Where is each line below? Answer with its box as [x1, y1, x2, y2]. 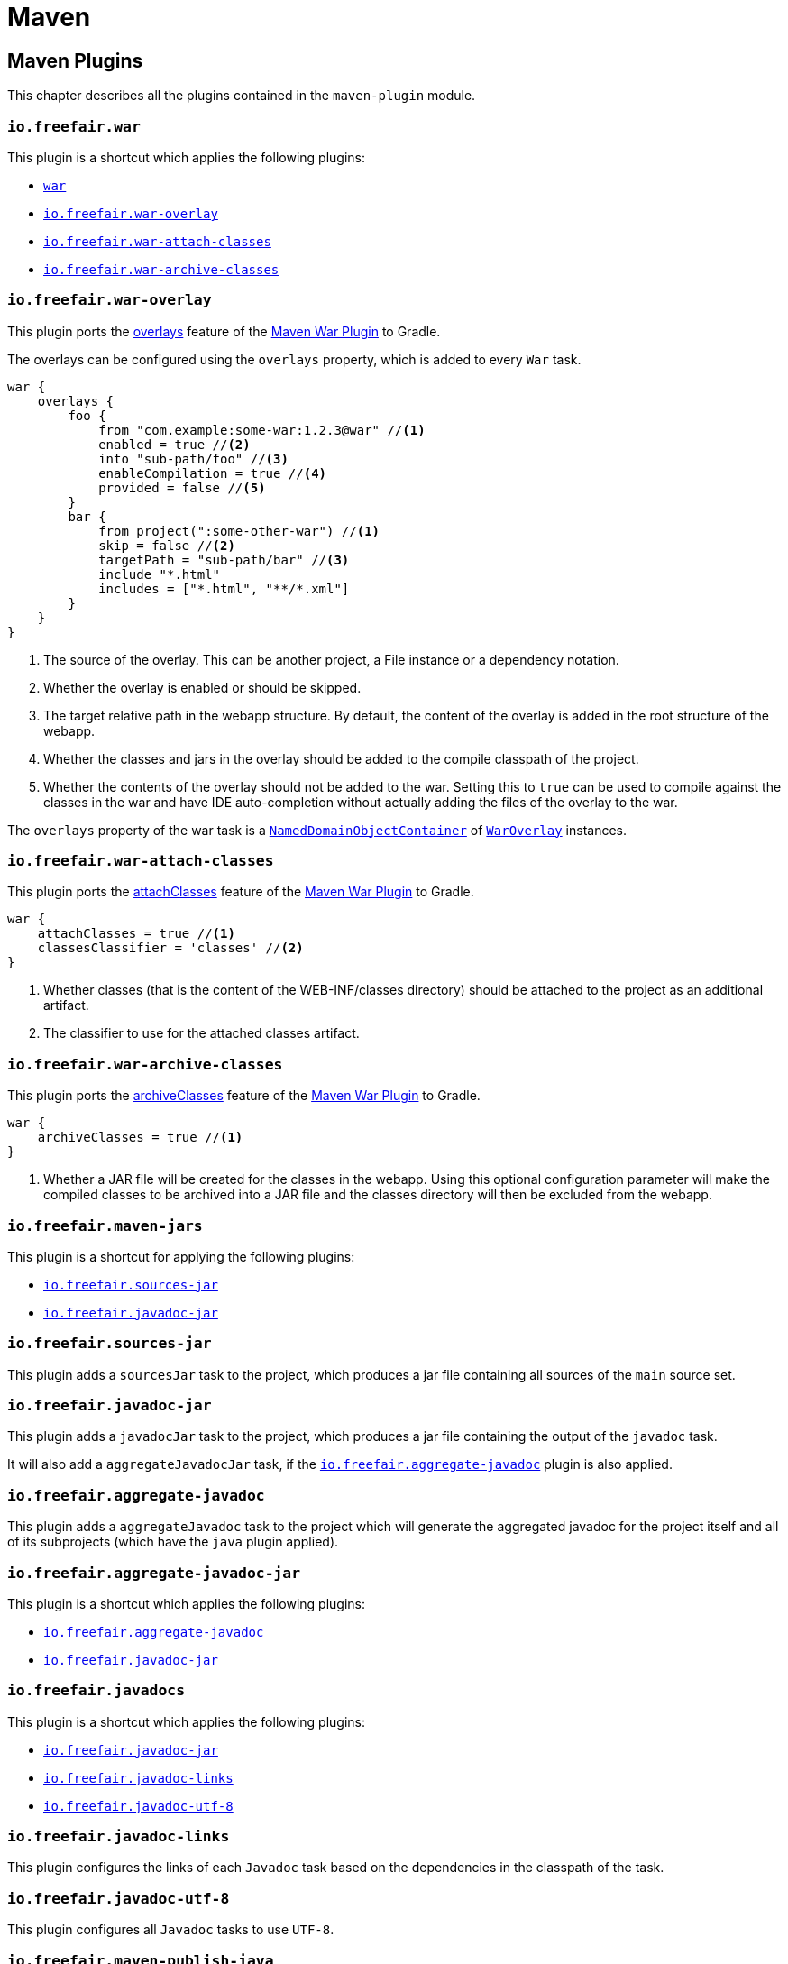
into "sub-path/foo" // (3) [98, 451, 289, 466]
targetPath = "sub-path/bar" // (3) [98, 552, 350, 567]
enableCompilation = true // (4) [98, 465, 327, 481]
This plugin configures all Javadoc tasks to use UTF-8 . [7, 1922, 334, 1938]
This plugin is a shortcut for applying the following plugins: [7, 1248, 355, 1264]
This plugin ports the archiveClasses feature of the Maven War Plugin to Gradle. [7, 1088, 481, 1104]
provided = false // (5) [98, 480, 266, 495]
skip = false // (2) [98, 537, 235, 553]
